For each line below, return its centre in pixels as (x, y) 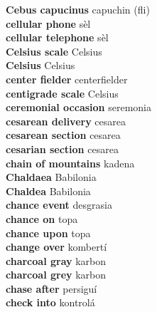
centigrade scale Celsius (62, 93)
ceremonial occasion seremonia (78, 107)
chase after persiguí (52, 288)
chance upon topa (48, 233)
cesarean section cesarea (63, 135)
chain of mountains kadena (70, 163)
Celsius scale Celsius (54, 51)
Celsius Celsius (40, 65)
